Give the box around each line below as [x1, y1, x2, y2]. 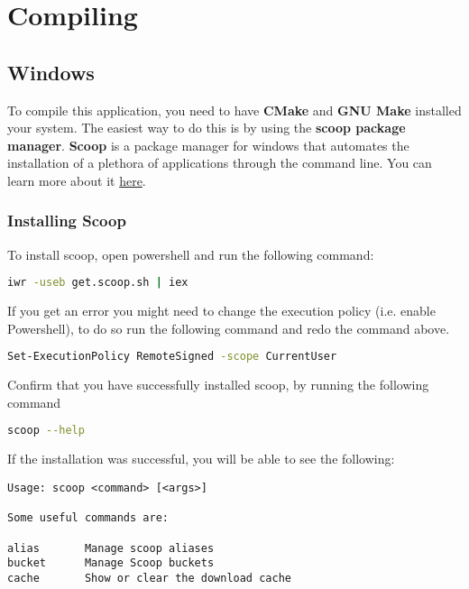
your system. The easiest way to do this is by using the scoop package [7, 118, 406, 137]
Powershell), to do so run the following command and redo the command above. [7, 318, 450, 337]
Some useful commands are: [7, 511, 169, 525]
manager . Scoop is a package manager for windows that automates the [7, 135, 409, 154]
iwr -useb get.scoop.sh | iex [7, 276, 189, 290]
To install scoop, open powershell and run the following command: [7, 244, 374, 263]
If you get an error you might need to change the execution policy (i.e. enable [7, 301, 436, 320]
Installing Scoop [7, 209, 126, 232]
